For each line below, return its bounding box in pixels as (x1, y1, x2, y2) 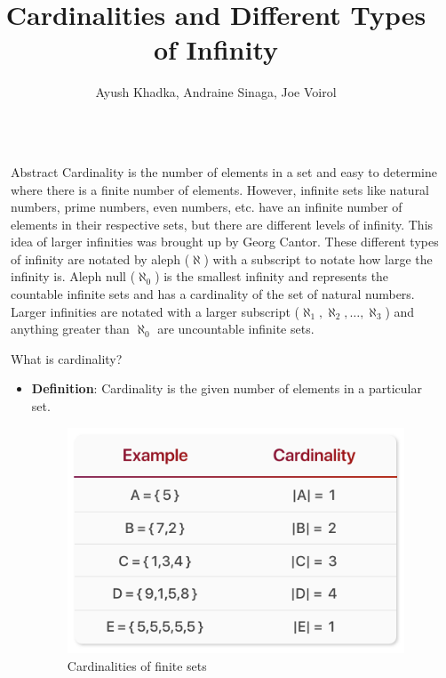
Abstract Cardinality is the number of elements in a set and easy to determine (11, 162, 438, 181)
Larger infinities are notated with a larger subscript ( (11, 302, 300, 320)
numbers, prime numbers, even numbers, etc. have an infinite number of (11, 198, 402, 216)
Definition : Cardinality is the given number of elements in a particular (31, 379, 422, 398)
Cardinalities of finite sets (67, 656, 207, 674)
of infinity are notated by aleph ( (11, 249, 190, 268)
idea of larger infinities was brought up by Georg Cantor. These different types (11, 232, 439, 251)
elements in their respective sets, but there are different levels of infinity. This (11, 214, 434, 233)
